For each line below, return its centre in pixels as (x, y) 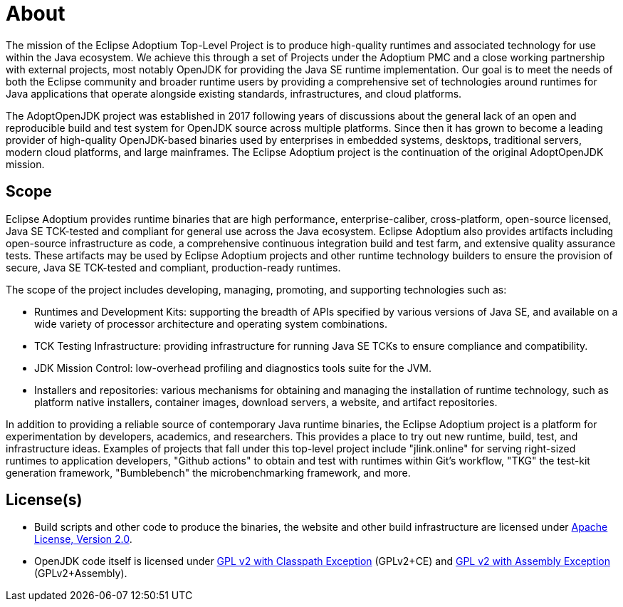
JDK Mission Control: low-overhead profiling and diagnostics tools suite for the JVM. (233, 368)
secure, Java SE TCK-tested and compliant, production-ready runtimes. (173, 267)
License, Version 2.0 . (83, 539)
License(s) (44, 500)
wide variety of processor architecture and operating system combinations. (211, 323)
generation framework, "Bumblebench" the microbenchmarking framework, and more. (208, 472)
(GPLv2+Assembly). (81, 574)
